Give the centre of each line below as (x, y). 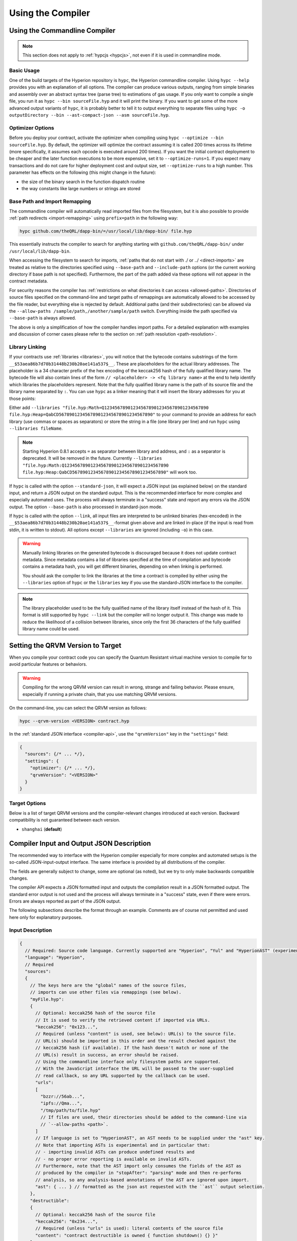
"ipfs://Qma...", (61, 1103)
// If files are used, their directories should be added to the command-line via (144, 1117)
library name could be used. (51, 629)
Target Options (28, 803)
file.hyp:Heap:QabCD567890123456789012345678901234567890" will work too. (110, 472)
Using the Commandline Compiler (62, 31)
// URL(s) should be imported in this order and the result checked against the (136, 1041)
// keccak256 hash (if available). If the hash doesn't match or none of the (132, 1048)
